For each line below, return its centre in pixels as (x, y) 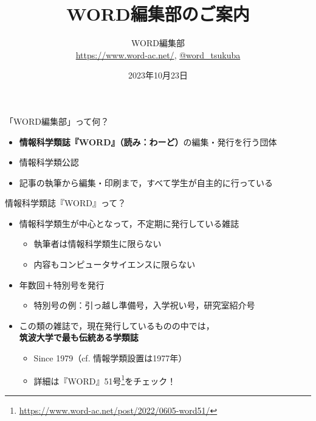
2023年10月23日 (158, 75)
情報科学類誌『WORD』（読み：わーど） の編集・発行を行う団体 (148, 141)
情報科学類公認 (49, 162)
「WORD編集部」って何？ (57, 121)
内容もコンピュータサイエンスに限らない (115, 264)
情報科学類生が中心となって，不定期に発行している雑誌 (129, 223)
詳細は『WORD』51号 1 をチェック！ (105, 380)
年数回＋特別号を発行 (62, 284)
